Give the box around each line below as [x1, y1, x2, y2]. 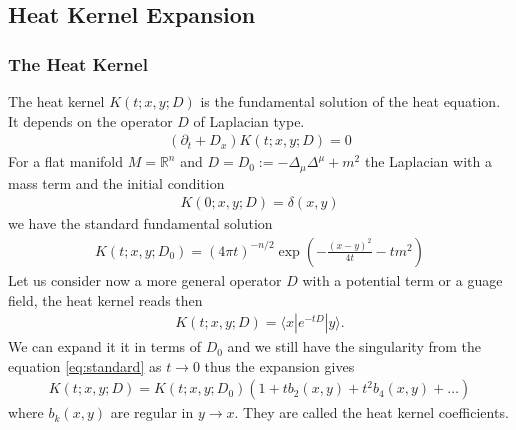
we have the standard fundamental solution [8, 213, 273, 234]
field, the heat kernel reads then [8, 289, 203, 310]
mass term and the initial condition [8, 172, 225, 193]
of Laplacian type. [193, 110, 305, 131]
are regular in [110, 402, 194, 423]
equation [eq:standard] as [8, 355, 162, 376]
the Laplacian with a [364, 151, 492, 172]
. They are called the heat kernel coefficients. [234, 402, 509, 423]
